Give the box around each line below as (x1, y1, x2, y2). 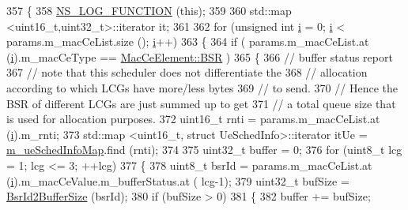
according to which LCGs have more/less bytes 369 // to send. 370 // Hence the (6, 79, 398, 96)
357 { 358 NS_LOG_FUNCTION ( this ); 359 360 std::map (6, 2, 292, 18)
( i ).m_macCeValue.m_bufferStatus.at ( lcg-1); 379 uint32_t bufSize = (6, 172, 349, 189)
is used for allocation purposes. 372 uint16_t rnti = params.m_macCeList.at (6, 111, 380, 127)
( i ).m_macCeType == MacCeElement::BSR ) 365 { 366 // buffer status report (6, 48, 393, 65)
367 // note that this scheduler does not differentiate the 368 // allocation (6, 64, 368, 81)
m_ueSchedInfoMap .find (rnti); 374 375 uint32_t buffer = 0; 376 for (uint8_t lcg (6, 141, 402, 158)
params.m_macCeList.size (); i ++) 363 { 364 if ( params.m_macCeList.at (6, 33, 369, 50)
